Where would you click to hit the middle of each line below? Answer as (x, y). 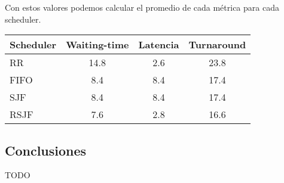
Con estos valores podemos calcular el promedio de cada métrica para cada (142, 7)
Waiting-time (97, 45)
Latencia (159, 45)
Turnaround (217, 45)
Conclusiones (46, 150)
